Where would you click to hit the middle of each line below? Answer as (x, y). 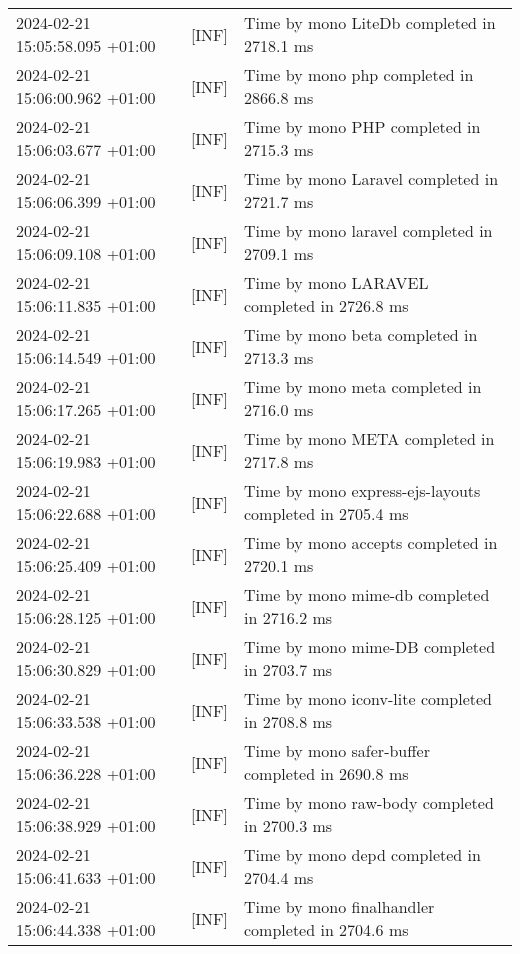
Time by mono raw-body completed (369, 802)
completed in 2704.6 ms (326, 929)
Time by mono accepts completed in (371, 542)
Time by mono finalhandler (339, 906)
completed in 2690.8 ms (326, 773)
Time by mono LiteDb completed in (370, 22)
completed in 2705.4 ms (326, 513)
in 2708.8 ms (288, 721)
